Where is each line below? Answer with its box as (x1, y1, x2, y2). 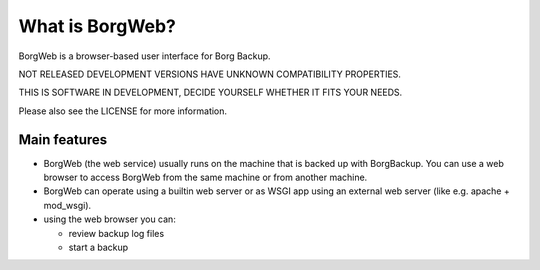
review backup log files (68, 227, 165, 239)
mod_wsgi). (43, 199, 92, 211)
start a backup (68, 241, 129, 253)
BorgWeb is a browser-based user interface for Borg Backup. (18, 50, 271, 62)
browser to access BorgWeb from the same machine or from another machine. (43, 171, 368, 184)
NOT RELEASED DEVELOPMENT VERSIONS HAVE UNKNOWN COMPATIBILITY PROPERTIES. (18, 68, 402, 80)
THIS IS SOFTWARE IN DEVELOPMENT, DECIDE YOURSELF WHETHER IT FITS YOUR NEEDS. (18, 86, 403, 99)
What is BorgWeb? (18, 15, 177, 37)
